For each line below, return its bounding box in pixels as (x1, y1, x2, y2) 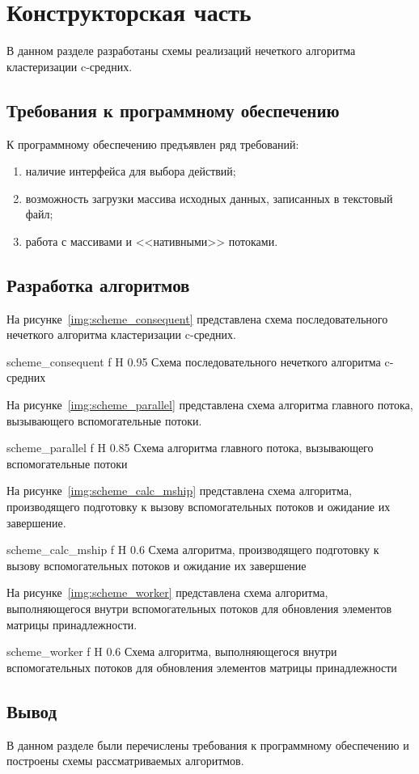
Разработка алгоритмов (6, 272, 190, 297)
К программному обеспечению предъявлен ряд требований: (6, 135, 299, 152)
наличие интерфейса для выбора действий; (25, 163, 236, 180)
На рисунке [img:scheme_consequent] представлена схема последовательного (6, 310, 388, 327)
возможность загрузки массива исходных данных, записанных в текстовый (25, 189, 393, 206)
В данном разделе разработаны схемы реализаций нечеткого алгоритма (6, 42, 356, 59)
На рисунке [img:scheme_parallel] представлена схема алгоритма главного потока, (6, 396, 413, 413)
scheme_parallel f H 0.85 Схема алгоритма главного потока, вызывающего (6, 439, 374, 456)
